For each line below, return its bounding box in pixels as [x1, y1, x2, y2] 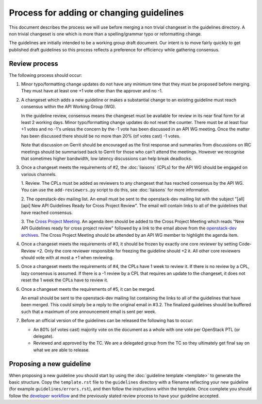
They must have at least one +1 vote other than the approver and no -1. [21, 88, 163, 94]
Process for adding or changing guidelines [9, 7, 184, 18]
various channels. [21, 171, 57, 177]
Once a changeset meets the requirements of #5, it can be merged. [21, 286, 156, 292]
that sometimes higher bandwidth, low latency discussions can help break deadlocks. [21, 156, 193, 161]
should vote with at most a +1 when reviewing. [21, 255, 114, 260]
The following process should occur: [9, 72, 82, 78]
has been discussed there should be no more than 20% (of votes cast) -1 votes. [21, 133, 180, 139]
